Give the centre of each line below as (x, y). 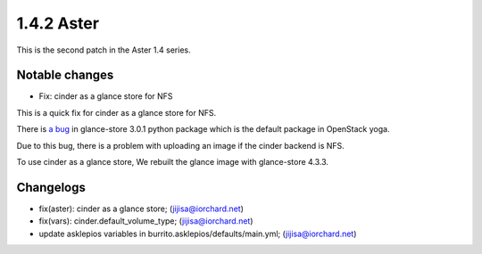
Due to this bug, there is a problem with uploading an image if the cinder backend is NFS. (181, 145)
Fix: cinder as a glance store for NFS (106, 96)
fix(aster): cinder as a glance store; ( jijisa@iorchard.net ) (141, 209)
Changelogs (51, 187)
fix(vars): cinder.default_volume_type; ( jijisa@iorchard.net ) (146, 221)
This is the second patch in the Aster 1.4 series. (104, 50)
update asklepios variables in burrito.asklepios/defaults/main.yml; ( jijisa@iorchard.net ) (198, 234)
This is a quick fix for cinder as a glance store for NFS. (116, 112)
